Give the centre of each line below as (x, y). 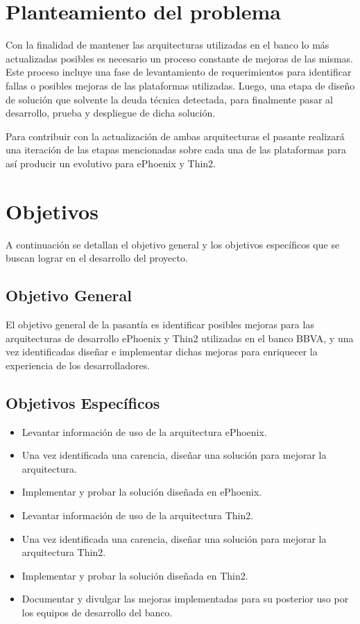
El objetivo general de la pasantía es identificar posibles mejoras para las (160, 324)
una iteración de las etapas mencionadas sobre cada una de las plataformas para (176, 150)
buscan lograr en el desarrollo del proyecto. (97, 258)
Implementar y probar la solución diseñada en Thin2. (135, 575)
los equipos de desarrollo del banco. (97, 612)
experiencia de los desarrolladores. (78, 365)
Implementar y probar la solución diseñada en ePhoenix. (142, 492)
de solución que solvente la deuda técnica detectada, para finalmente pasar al (170, 99)
